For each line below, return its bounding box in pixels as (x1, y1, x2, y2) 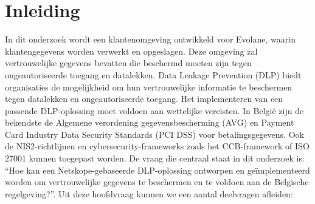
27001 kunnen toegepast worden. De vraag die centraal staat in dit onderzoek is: (5, 152, 305, 165)
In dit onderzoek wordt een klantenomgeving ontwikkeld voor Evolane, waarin (5, 33, 296, 46)
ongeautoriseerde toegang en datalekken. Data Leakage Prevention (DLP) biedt (5, 68, 302, 81)
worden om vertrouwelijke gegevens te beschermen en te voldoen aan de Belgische (5, 175, 309, 188)
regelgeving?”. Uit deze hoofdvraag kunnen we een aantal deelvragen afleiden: (5, 187, 293, 200)
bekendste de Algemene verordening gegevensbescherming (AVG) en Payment (5, 116, 294, 129)
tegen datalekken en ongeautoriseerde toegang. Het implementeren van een (5, 92, 283, 105)
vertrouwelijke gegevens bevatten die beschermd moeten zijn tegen (5, 56, 252, 69)
